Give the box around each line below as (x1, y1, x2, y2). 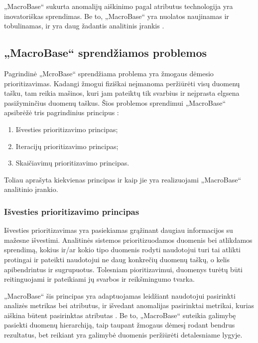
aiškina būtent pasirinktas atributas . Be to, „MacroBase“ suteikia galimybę (4, 310, 236, 320)
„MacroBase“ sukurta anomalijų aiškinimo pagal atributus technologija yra (4, 1, 233, 11)
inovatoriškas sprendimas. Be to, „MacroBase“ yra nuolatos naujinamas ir (4, 10, 229, 21)
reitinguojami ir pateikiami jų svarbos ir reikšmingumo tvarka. (4, 274, 195, 284)
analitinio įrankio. (4, 184, 58, 194)
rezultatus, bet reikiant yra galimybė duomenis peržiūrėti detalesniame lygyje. (4, 330, 243, 340)
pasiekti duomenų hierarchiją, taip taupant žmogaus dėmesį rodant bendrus (4, 320, 235, 330)
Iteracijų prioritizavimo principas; (15, 141, 119, 151)
